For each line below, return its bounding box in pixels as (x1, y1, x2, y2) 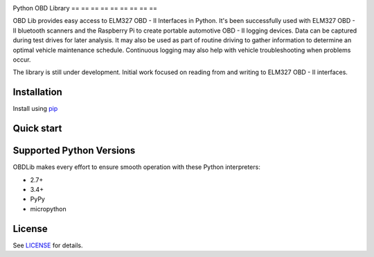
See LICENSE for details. (12, 241, 83, 249)
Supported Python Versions (12, 145, 136, 157)
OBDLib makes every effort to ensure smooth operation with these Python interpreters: (12, 163, 261, 171)
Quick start (12, 123, 62, 134)
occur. (12, 55, 31, 64)
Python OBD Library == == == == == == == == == (12, 4, 157, 12)
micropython (30, 204, 66, 213)
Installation (12, 87, 62, 98)
